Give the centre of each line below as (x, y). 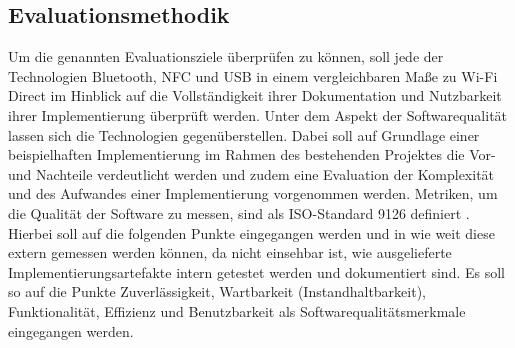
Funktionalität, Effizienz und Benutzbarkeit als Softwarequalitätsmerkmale (237, 310)
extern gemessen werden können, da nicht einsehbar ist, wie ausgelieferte (230, 252)
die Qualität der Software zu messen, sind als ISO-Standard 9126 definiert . (239, 212)
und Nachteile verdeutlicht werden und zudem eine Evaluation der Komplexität (251, 173)
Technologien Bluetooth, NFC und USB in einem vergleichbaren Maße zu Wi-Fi (253, 75)
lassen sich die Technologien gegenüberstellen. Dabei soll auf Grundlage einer (244, 134)
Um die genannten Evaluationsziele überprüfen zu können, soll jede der (226, 56)
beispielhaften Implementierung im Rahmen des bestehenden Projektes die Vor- (252, 154)
